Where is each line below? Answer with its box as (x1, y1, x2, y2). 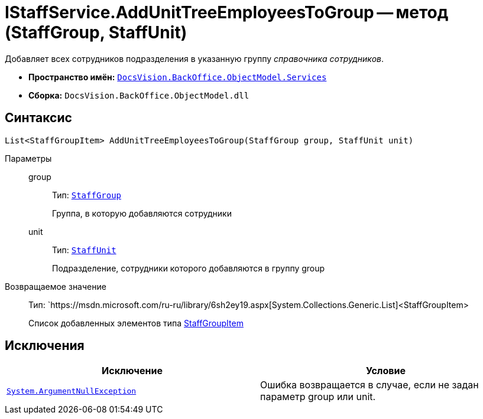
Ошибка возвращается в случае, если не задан (260, 379, 479, 391)
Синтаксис (5, 110, 72, 126)
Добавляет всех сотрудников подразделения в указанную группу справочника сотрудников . (5, 53, 384, 64)
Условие (366, 365, 406, 377)
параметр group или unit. (260, 391, 376, 403)
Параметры (5, 153, 52, 163)
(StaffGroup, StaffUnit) (5, 22, 187, 42)
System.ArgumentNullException (7, 386, 137, 395)
